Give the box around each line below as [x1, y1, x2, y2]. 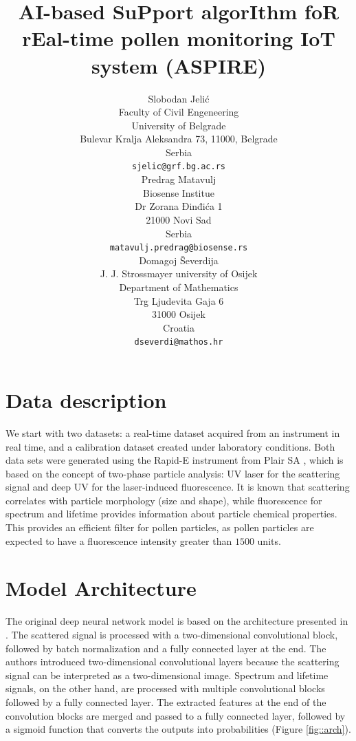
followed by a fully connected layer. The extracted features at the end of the [5, 694, 326, 709]
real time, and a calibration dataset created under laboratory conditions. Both [5, 439, 335, 453]
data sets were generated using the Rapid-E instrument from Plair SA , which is [5, 453, 344, 467]
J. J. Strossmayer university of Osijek [100, 266, 258, 281]
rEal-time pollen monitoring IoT [22, 24, 335, 52]
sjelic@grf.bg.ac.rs [131, 162, 226, 172]
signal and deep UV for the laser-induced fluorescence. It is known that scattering [5, 480, 350, 494]
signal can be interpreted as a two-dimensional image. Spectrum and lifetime [5, 667, 329, 682]
